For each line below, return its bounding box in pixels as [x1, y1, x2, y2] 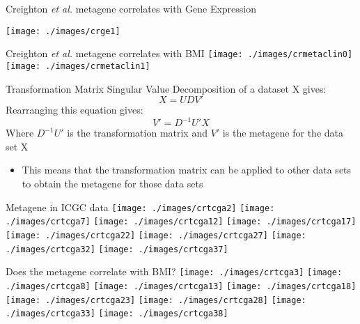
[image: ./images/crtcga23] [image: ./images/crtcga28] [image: [6, 295, 306, 305]
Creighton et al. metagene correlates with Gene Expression [6, 1, 257, 15]
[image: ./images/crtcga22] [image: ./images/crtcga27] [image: [6, 230, 306, 240]
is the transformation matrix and [67, 125, 208, 140]
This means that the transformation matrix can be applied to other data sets [22, 162, 352, 177]
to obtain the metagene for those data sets [22, 176, 203, 191]
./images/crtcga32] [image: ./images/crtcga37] [6, 244, 228, 254]
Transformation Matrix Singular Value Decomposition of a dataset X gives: [6, 81, 327, 95]
